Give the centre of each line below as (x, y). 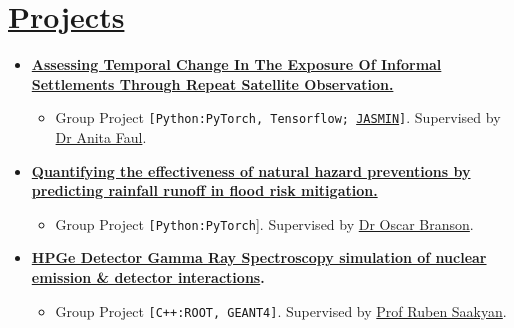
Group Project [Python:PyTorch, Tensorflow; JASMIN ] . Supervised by (278, 117)
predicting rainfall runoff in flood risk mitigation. (204, 190)
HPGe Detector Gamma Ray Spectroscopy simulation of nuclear (259, 257)
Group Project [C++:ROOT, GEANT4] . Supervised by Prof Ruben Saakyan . (281, 310)
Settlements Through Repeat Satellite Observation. (212, 83)
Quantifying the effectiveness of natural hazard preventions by (251, 170)
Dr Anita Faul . (101, 136)
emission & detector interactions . (148, 277)
